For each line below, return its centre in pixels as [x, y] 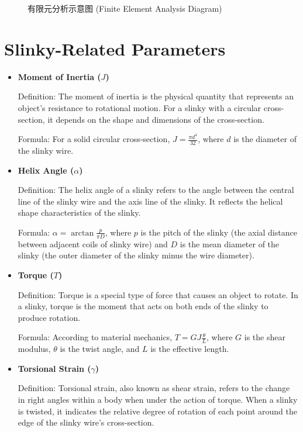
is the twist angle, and [100, 349]
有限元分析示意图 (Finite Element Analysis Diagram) [125, 8]
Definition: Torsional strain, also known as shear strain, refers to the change [154, 388]
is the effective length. [190, 349]
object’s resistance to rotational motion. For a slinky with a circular [140, 107]
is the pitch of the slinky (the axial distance [219, 232]
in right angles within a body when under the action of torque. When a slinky [158, 399]
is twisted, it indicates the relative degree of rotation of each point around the [157, 411]
